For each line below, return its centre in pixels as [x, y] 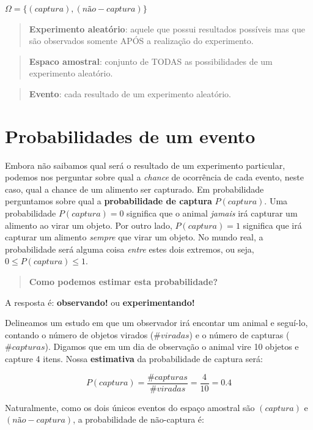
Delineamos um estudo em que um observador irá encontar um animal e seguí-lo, [156, 323]
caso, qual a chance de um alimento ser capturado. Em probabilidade [134, 189]
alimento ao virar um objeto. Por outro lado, [89, 225]
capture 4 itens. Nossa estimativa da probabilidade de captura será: [134, 358]
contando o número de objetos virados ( [79, 334]
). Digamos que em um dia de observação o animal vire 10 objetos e [172, 347]
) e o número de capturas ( [239, 334]
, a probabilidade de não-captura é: [138, 419]
